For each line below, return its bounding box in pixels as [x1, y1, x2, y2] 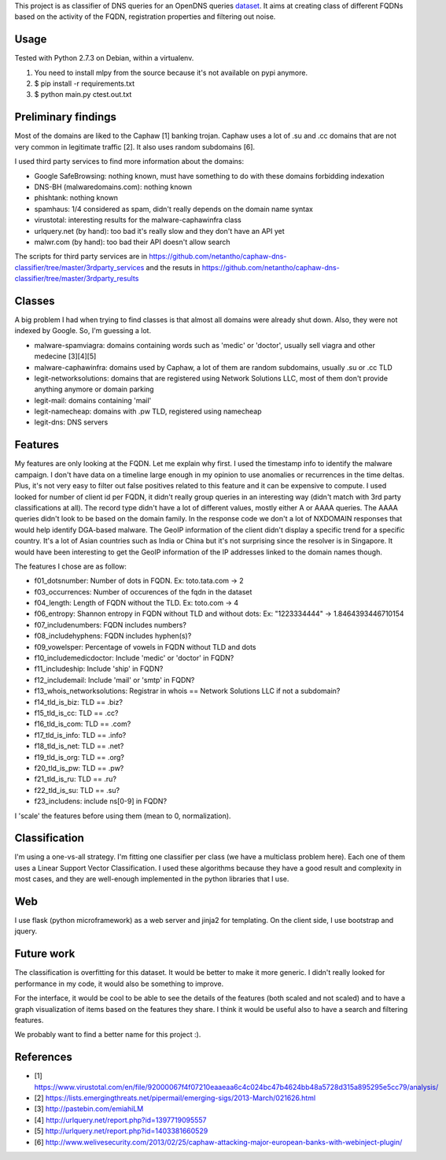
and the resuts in [146, 262, 201, 272]
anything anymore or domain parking [34, 384, 154, 394]
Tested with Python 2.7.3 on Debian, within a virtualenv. [14, 54, 194, 63]
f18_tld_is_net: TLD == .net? [34, 741, 124, 751]
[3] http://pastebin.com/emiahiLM [34, 1104, 144, 1114]
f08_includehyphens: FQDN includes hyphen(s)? [34, 631, 192, 641]
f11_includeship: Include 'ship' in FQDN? [34, 664, 164, 673]
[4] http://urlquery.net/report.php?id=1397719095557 [34, 1115, 208, 1125]
